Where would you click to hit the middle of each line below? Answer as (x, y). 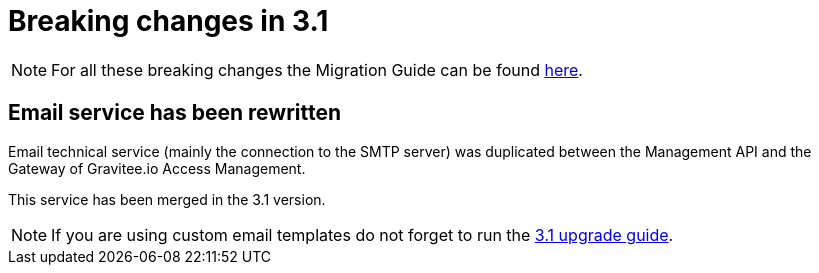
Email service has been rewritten (175, 113)
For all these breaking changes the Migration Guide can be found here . (317, 69)
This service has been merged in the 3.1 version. (167, 199)
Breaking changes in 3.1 (168, 21)
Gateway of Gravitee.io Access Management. (157, 168)
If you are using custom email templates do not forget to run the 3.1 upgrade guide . (362, 234)
